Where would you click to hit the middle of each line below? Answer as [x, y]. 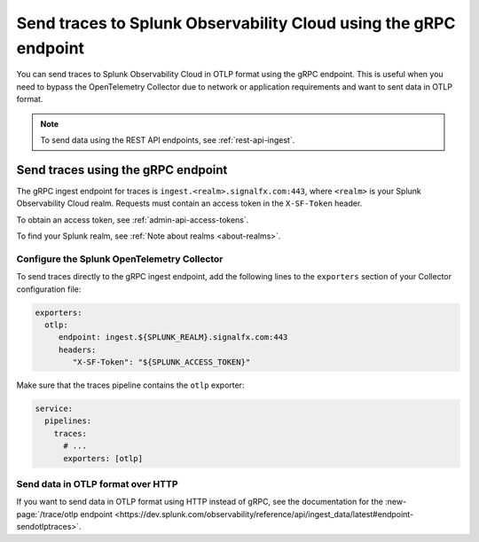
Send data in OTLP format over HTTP [97, 483]
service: [54, 409]
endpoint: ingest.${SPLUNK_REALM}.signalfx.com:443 [173, 338]
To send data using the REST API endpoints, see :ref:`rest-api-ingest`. [168, 140]
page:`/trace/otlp [47, 514]
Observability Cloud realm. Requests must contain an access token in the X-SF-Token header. [189, 203]
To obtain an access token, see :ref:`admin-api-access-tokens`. [133, 220]
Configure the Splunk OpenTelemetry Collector [120, 259]
